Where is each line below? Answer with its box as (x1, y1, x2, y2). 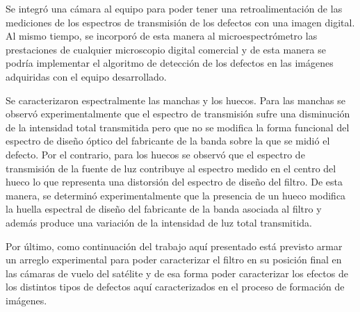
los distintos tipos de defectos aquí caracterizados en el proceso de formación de (6, 279, 345, 294)
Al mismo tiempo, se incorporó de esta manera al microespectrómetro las (6, 28, 318, 43)
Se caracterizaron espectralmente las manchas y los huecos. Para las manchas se (6, 92, 345, 107)
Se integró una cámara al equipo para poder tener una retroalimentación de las (6, 1, 343, 15)
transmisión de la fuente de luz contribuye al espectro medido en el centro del (6, 161, 336, 175)
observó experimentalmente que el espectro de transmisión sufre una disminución (6, 106, 350, 121)
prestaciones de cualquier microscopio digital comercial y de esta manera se (6, 42, 326, 56)
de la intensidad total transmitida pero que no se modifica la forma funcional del (6, 120, 350, 134)
